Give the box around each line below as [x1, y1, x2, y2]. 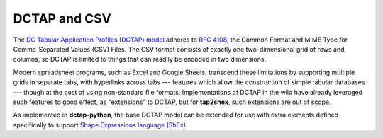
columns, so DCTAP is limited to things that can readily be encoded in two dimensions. [13, 55, 266, 64]
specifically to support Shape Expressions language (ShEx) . [13, 120, 188, 129]
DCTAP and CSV [13, 11, 111, 26]
